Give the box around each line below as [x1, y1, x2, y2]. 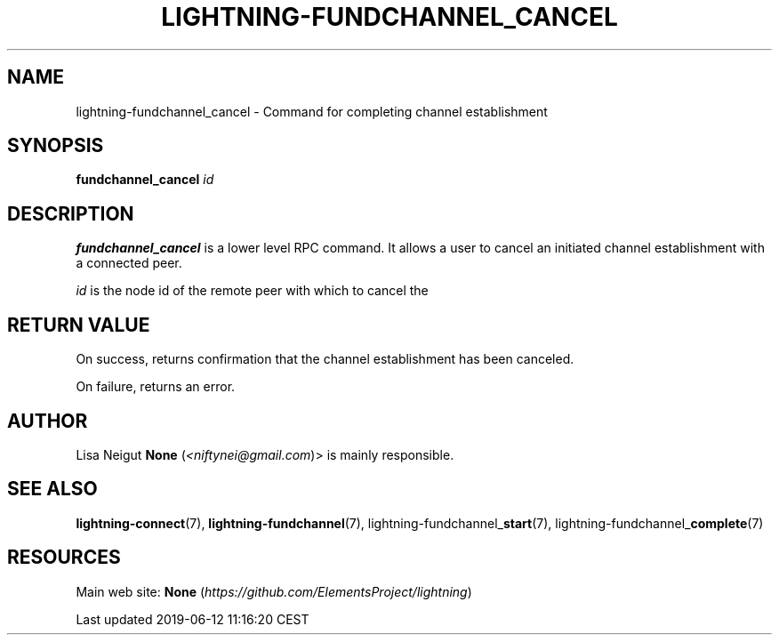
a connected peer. [76, 255, 182, 271]
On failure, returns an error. [76, 379, 236, 395]
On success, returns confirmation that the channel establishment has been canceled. [76, 351, 574, 367]
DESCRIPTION [7, 202, 134, 225]
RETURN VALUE [7, 313, 150, 336]
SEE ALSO [7, 477, 98, 501]
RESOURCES [7, 546, 121, 569]
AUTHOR [7, 409, 88, 432]
